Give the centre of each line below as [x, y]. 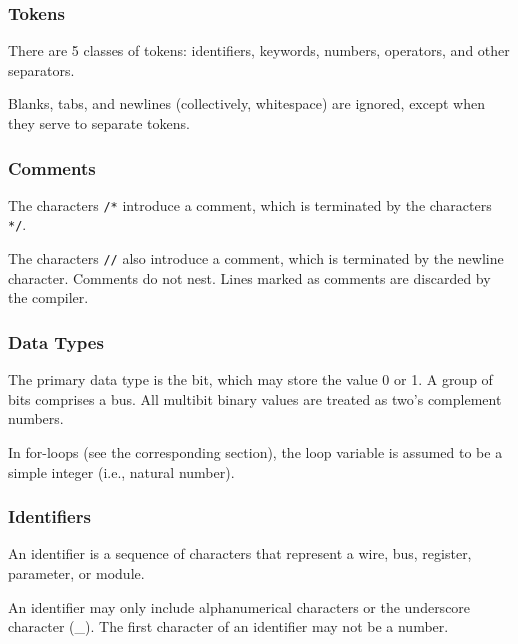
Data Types [56, 341]
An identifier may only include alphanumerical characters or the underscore [239, 606]
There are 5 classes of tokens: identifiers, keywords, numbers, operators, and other [259, 50]
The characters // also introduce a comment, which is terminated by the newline [256, 258]
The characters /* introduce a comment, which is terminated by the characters [250, 204]
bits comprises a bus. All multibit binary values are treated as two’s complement [255, 398]
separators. [41, 69]
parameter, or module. [76, 572]
